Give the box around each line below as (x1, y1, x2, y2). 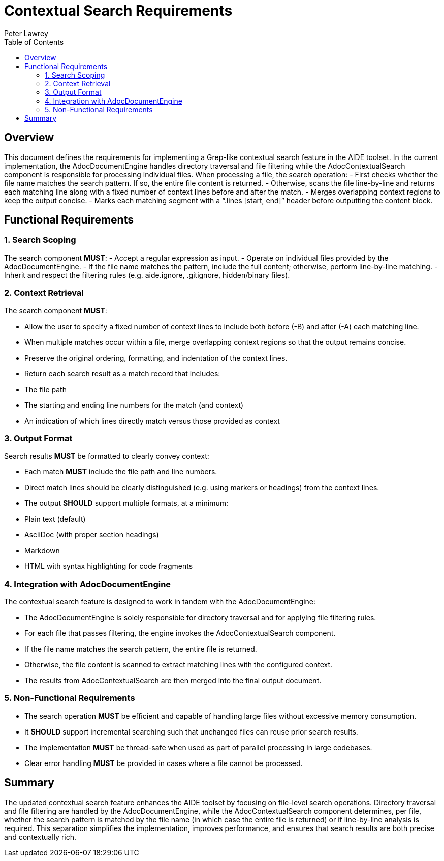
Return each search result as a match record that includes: (24, 369, 220, 378)
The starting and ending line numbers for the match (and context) (24, 400, 244, 409)
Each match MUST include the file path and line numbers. (24, 467, 217, 476)
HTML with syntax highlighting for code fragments (24, 562, 193, 571)
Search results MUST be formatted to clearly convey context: (4, 452, 209, 461)
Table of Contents (4, 37, 64, 46)
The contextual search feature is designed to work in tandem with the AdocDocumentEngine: (4, 597, 316, 607)
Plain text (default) (24, 515, 86, 524)
